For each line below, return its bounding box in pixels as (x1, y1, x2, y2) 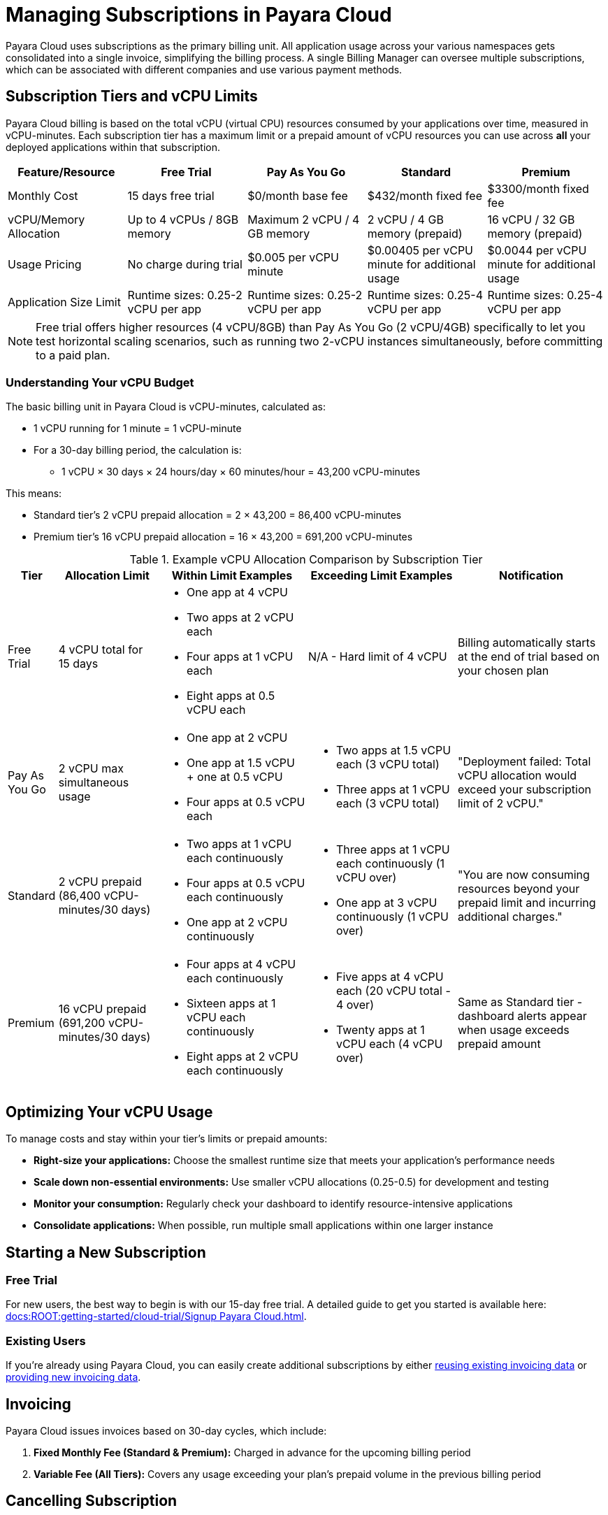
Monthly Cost (8, 188, 78, 203)
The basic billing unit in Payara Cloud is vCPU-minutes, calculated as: (6, 401, 326, 413)
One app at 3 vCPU (335, 896, 437, 910)
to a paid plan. (36, 347, 110, 362)
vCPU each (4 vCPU (335, 1037, 443, 1051)
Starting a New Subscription (6, 1243, 206, 1261)
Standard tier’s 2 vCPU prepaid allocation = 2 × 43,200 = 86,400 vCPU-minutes (34, 509, 402, 522)
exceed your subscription (457, 782, 591, 797)
